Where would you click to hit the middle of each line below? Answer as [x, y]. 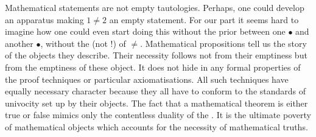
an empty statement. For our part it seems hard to [204, 19]
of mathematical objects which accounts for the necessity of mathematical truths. [156, 126]
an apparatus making [44, 19]
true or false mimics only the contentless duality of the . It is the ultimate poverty [158, 115]
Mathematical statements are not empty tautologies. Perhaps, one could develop [155, 7]
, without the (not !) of [83, 43]
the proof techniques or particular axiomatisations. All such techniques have [147, 79]
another [19, 43]
